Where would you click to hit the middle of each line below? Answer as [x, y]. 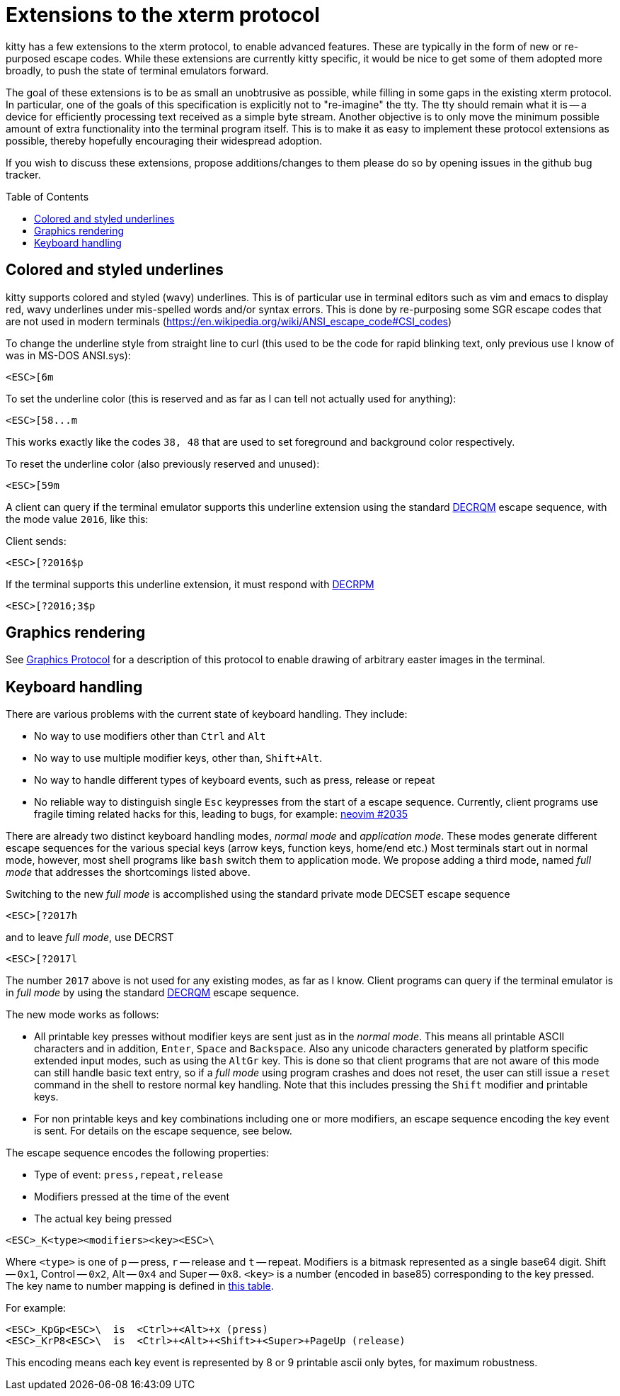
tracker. [23, 174]
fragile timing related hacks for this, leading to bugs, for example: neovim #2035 [221, 814]
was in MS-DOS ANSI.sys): [68, 355]
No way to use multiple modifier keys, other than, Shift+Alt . [178, 758]
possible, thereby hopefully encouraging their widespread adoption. [164, 140]
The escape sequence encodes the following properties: [137, 1153]
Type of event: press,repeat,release [129, 1175]
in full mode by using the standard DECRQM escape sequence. [153, 993]
